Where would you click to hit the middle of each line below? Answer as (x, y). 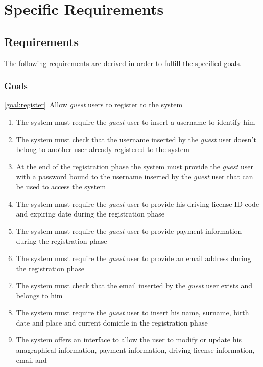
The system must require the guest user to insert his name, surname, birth (133, 312)
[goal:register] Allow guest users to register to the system (93, 105)
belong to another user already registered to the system (103, 149)
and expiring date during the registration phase (90, 214)
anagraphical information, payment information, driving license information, (135, 350)
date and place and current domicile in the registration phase (112, 322)
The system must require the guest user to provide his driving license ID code (138, 203)
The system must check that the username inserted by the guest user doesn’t (136, 139)
